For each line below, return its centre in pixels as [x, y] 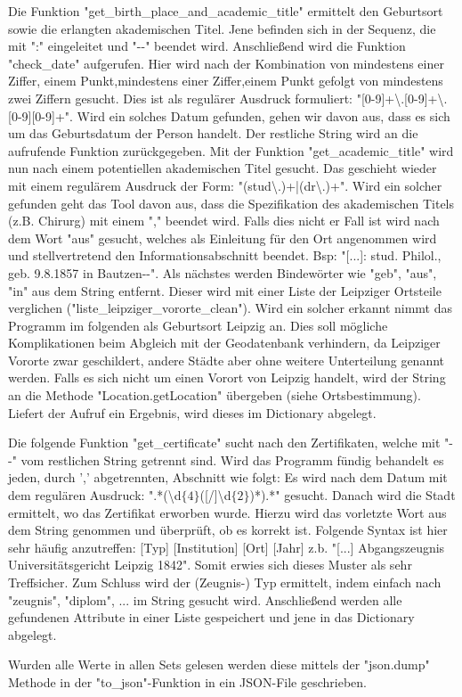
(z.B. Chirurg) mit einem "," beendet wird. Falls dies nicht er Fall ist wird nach [224, 221]
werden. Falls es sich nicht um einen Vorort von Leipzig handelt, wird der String [227, 377]
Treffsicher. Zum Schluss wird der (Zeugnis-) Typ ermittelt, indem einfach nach [225, 582]
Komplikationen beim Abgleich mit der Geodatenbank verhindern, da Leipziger [224, 343]
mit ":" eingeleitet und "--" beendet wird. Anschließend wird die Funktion [207, 46]
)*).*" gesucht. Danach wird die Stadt [353, 495]
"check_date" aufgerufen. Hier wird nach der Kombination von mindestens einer [226, 63]
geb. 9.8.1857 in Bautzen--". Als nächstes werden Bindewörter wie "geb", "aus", [223, 272]
